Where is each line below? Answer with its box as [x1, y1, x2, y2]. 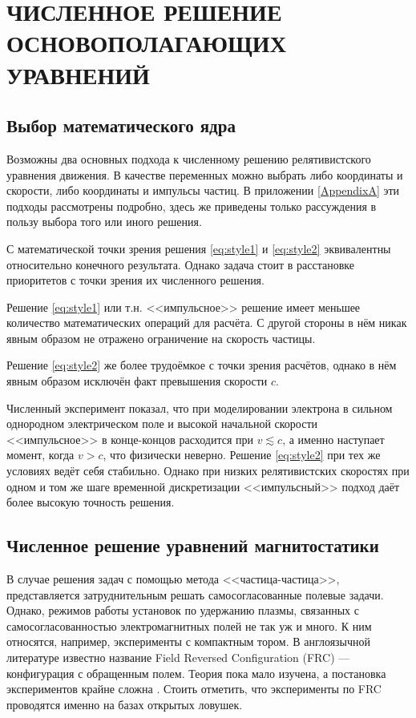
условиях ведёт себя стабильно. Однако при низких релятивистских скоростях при [6, 462, 410, 479]
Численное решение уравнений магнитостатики [6, 533, 379, 558]
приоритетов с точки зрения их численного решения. [6, 272, 265, 288]
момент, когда [6, 446, 75, 463]
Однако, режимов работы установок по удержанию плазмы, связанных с [6, 602, 359, 619]
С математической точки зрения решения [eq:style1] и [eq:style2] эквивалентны [6, 240, 391, 256]
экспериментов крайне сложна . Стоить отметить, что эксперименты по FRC [6, 680, 382, 697]
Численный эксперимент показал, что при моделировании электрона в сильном [6, 399, 393, 416]
